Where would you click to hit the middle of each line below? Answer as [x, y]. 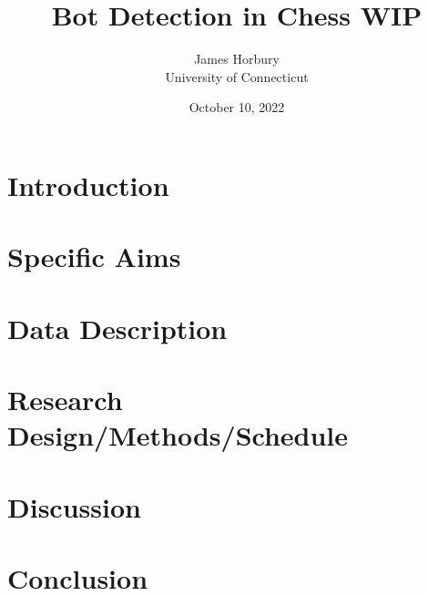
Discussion [74, 506]
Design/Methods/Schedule [178, 435]
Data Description [117, 328]
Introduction [88, 185]
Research [65, 400]
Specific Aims [94, 257]
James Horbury [237, 59]
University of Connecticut [237, 76]
